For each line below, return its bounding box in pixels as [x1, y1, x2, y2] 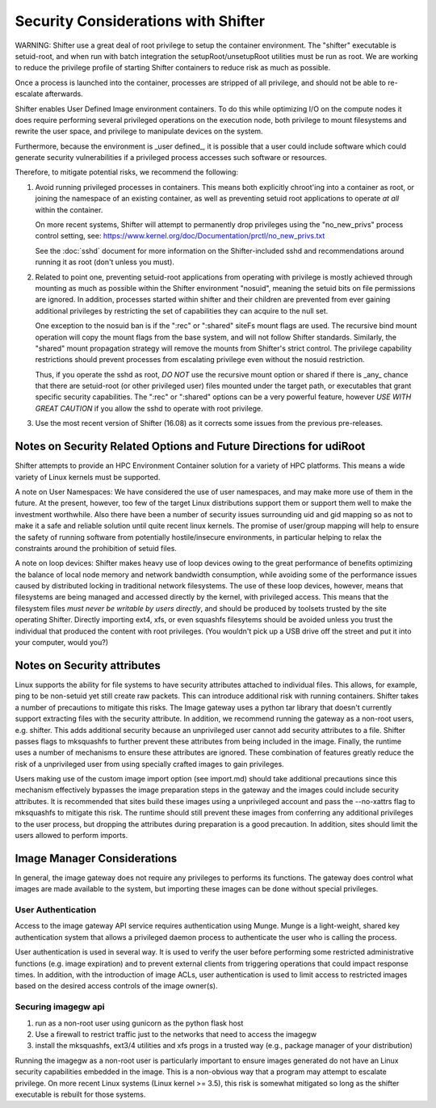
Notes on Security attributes [15, 659, 161, 672]
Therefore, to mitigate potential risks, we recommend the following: [15, 167, 238, 177]
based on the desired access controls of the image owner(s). [15, 981, 218, 991]
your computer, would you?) [15, 638, 109, 647]
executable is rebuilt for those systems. [15, 1089, 146, 1099]
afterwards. [44, 89, 84, 99]
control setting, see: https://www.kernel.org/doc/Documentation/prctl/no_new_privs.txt [35, 231, 325, 241]
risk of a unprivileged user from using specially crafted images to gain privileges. [15, 759, 284, 769]
